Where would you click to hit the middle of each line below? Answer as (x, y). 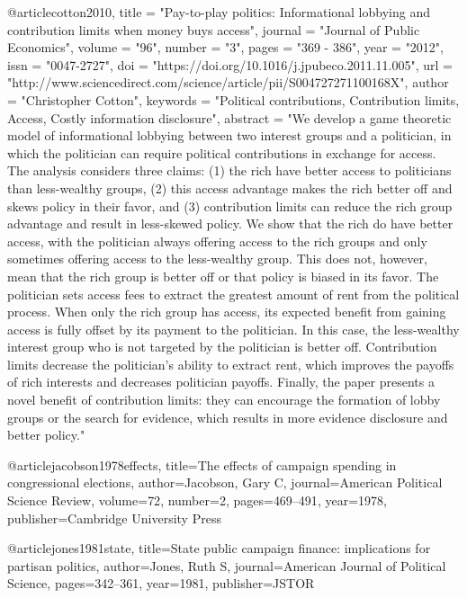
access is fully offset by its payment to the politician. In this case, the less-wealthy (233, 329)
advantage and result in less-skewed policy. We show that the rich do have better (230, 223)
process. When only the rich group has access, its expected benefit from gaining (227, 312)
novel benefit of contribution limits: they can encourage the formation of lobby (224, 400)
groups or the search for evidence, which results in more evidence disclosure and (228, 417)
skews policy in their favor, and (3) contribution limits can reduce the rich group (230, 205)
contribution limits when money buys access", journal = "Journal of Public (214, 29)
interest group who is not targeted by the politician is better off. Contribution (222, 347)
